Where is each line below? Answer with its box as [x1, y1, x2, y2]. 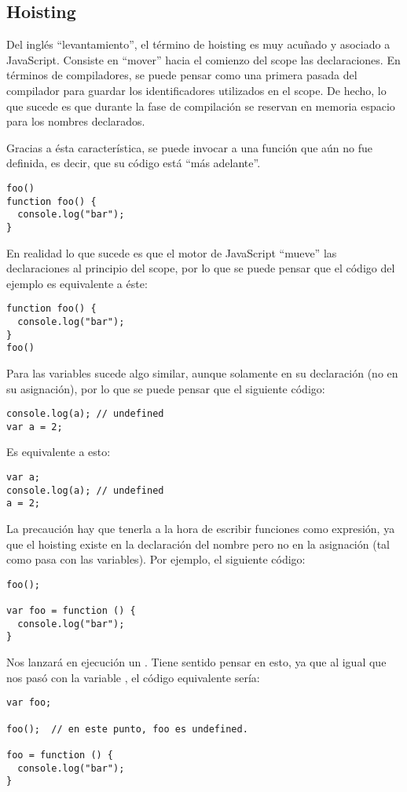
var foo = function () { [6, 605, 136, 617]
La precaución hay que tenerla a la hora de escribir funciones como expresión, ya [6, 520, 395, 537]
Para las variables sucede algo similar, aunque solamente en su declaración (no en [6, 364, 398, 381]
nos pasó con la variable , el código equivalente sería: [6, 669, 260, 685]
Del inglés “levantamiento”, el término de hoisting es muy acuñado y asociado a [6, 36, 390, 53]
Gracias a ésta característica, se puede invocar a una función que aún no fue [6, 139, 373, 155]
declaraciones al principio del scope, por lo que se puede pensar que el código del [6, 260, 395, 276]
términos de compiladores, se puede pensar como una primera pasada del [6, 67, 357, 83]
